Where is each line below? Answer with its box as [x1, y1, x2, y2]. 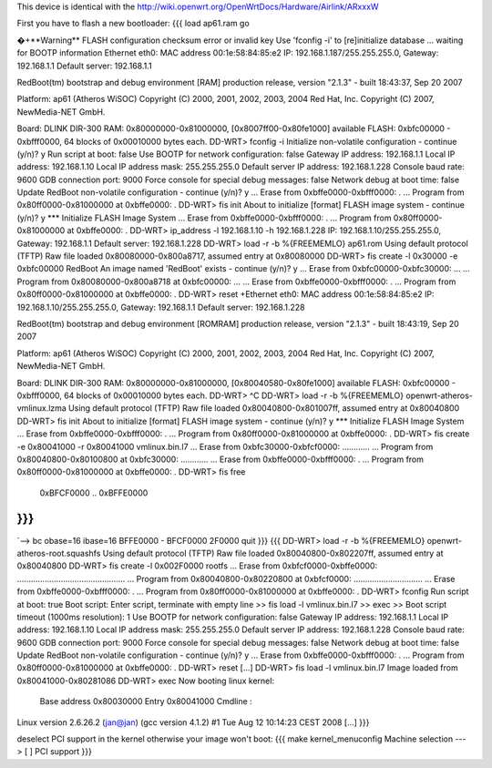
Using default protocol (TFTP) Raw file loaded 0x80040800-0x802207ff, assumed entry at [102, 548, 444, 558]
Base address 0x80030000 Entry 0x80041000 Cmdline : [39, 696, 252, 707]
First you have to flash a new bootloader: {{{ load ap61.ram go [16, 18, 250, 29]
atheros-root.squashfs [16, 548, 101, 558]
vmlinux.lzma [16, 403, 67, 414]
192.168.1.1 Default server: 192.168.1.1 [16, 60, 152, 71]
